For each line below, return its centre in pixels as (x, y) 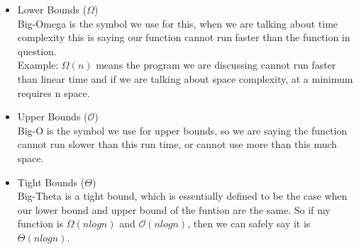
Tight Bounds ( (51, 182)
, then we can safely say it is (249, 223)
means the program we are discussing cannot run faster (216, 65)
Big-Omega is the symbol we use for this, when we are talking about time (178, 23)
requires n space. (54, 92)
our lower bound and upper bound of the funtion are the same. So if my (174, 209)
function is (40, 223)
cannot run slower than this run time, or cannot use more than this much (177, 144)
